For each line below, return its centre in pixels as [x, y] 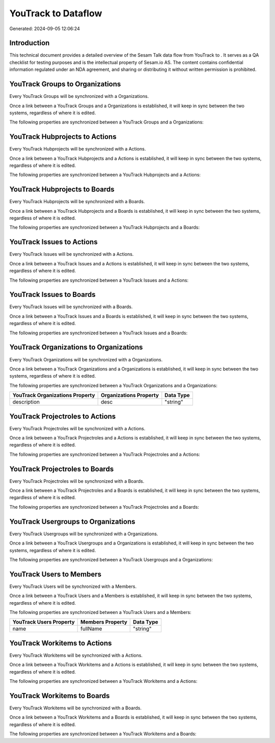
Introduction [30, 43]
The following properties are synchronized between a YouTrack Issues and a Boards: [99, 333]
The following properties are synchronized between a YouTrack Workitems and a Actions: [103, 681]
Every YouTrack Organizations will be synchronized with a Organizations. [86, 359]
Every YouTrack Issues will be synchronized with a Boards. [71, 307]
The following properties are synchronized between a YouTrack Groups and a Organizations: [106, 122]
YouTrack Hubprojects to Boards [62, 190]
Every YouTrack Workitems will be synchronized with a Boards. [76, 708]
